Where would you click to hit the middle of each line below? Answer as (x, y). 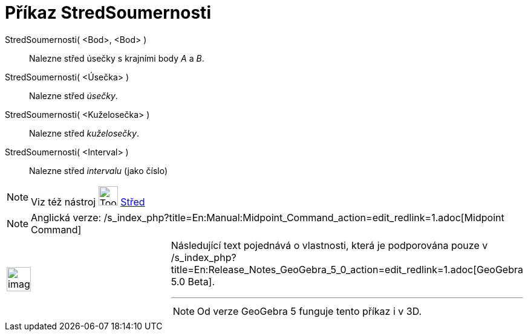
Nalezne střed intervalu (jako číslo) (99, 170)
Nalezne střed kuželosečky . (84, 133)
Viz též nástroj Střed (88, 202)
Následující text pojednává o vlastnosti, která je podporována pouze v (329, 245)
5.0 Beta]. (193, 281)
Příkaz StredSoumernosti (108, 13)
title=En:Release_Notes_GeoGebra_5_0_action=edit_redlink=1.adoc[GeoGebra (347, 269)
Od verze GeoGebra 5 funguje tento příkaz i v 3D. (309, 311)
